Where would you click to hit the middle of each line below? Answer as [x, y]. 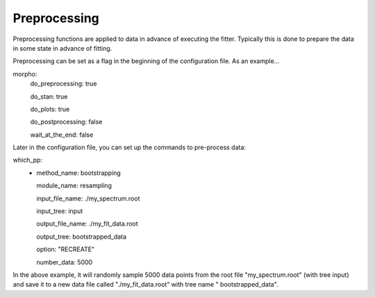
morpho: [25, 74]
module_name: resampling [74, 186]
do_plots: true [50, 109]
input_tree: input [60, 211]
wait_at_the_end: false [62, 135]
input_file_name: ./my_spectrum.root [88, 198]
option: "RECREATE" [66, 249]
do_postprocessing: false [66, 122]
